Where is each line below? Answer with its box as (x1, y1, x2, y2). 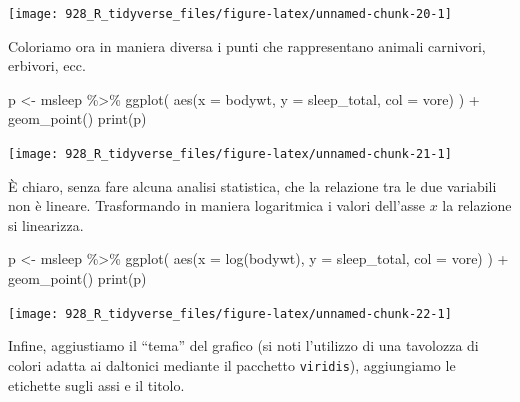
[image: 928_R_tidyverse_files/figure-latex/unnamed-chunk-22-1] (8, 306, 452, 321)
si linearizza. (8, 214, 84, 235)
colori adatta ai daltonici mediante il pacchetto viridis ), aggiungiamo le (8, 354, 456, 375)
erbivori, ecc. (8, 55, 86, 76)
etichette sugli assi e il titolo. (8, 374, 185, 395)
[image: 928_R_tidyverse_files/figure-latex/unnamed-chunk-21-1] (8, 147, 452, 162)
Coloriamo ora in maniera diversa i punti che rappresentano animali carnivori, (8, 35, 486, 56)
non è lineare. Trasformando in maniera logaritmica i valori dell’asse (8, 195, 425, 216)
